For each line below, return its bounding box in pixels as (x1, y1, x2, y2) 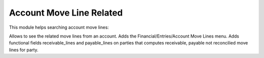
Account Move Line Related (9, 7, 123, 18)
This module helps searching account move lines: (9, 24, 109, 30)
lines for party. (9, 47, 39, 53)
